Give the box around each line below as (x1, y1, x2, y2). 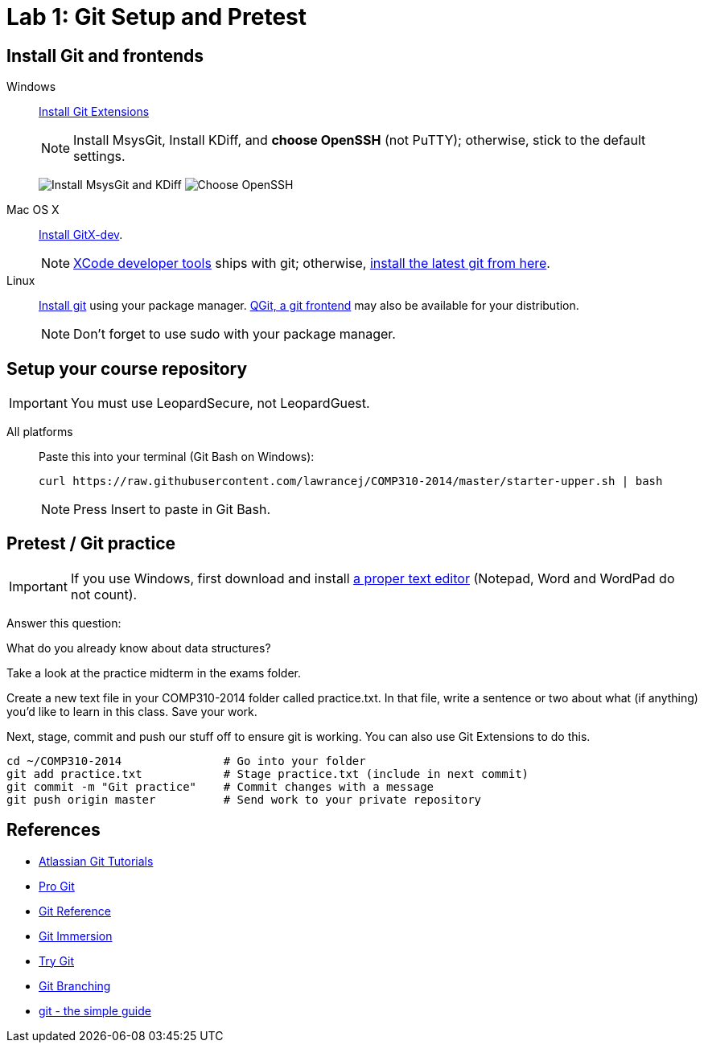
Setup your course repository (6, 358, 248, 379)
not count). (70, 586, 138, 603)
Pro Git (39, 878, 75, 893)
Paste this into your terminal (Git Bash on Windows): (39, 450, 315, 464)
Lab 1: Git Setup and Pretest (6, 3, 307, 31)
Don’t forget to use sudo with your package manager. (73, 326, 396, 343)
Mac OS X (6, 203, 60, 217)
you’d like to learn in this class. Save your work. (6, 704, 257, 718)
